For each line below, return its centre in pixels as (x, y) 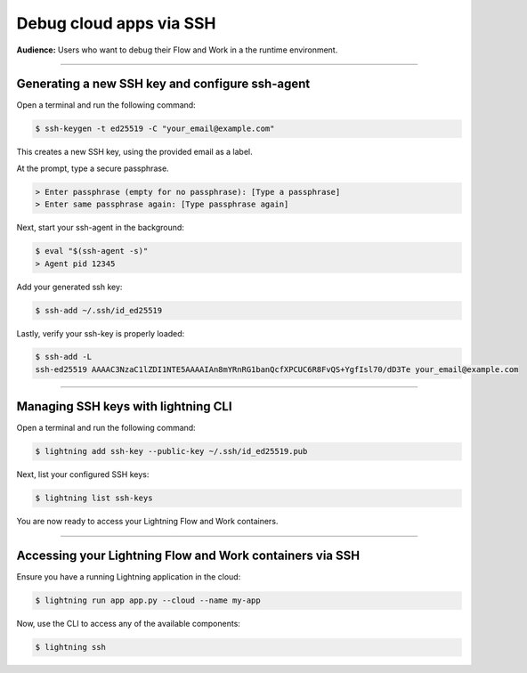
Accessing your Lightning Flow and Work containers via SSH (188, 556)
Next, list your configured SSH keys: (83, 474)
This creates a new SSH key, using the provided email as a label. (134, 152)
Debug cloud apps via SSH (116, 23)
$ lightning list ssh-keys (94, 498)
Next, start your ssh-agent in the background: (100, 228)
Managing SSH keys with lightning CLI (124, 406)
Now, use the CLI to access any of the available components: (128, 624)
